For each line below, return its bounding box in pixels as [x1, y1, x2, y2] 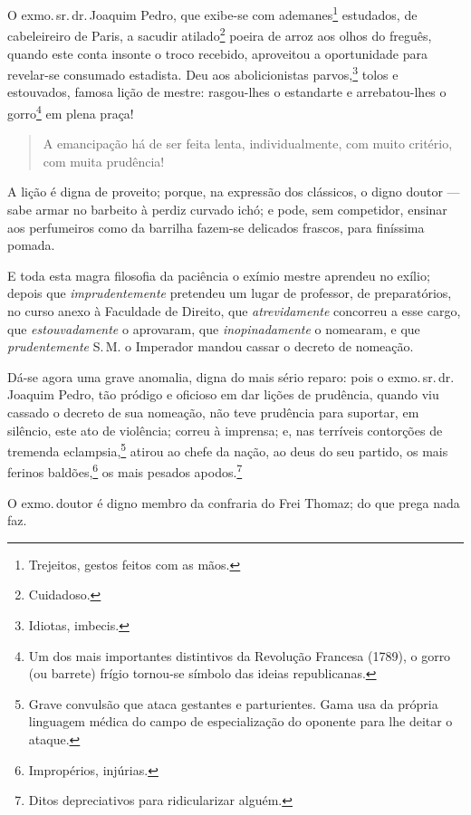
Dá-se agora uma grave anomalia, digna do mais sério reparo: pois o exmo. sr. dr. [7, 367, 455, 386]
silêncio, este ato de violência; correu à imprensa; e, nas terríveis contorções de [7, 420, 443, 439]
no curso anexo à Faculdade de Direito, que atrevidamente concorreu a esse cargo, [7, 301, 461, 320]
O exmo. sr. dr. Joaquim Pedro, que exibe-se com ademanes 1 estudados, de [7, 3, 418, 24]
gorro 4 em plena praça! [7, 101, 134, 122]
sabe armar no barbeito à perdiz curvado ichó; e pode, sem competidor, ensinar [7, 199, 447, 218]
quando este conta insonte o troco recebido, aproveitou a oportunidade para [7, 43, 428, 62]
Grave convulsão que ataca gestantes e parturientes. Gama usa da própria [28, 694, 438, 713]
